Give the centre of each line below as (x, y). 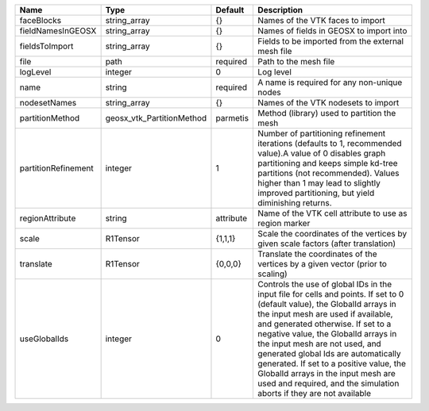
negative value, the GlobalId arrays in (327, 334)
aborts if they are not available (314, 393)
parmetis (232, 118)
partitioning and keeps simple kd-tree (328, 163)
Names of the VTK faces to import (321, 20)
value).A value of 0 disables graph (322, 153)
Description (280, 10)
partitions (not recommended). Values (329, 173)
